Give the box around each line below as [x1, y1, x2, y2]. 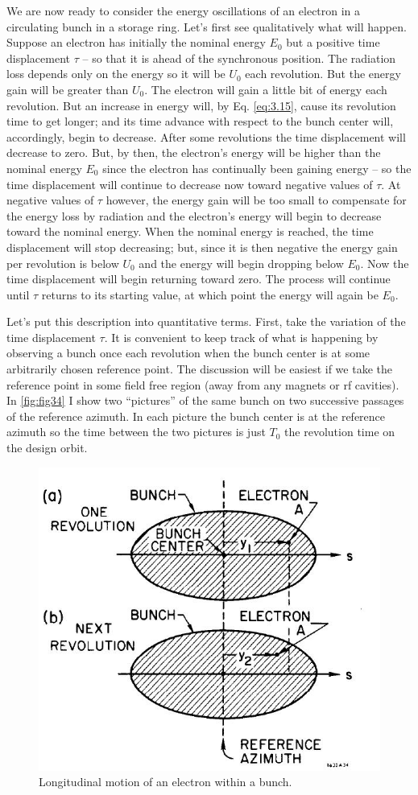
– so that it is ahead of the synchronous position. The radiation [82, 49, 396, 66]
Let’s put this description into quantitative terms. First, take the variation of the [6, 313, 406, 330]
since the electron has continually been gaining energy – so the [102, 159, 412, 176]
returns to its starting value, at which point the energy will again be [41, 286, 379, 303]
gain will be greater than [6, 80, 129, 97]
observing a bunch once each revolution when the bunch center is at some [6, 344, 370, 361]
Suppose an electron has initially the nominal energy [6, 34, 266, 51]
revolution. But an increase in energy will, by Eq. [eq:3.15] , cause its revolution [6, 97, 396, 113]
